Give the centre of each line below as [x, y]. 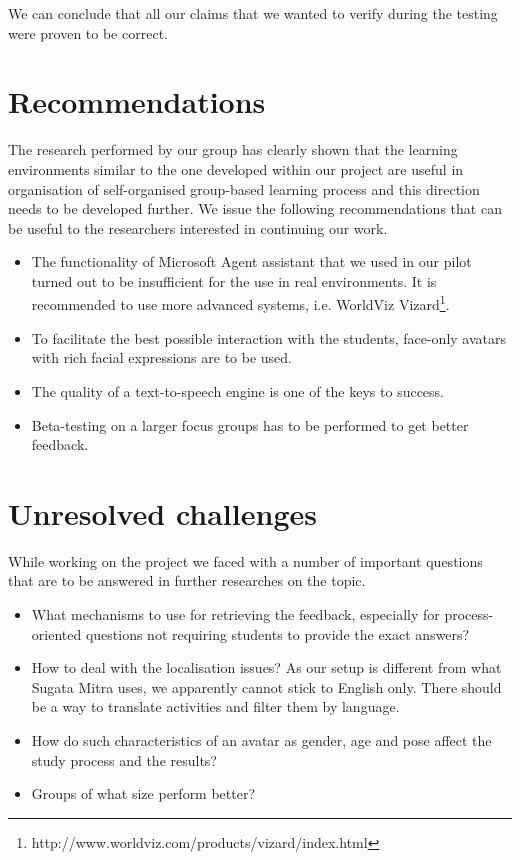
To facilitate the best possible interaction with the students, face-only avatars [268, 337]
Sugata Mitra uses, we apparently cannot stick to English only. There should [266, 686]
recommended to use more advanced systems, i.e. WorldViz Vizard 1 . [240, 303]
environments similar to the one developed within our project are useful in [236, 168]
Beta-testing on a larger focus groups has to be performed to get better [250, 424]
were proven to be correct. [88, 32]
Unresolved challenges [162, 512]
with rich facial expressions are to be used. [161, 357]
